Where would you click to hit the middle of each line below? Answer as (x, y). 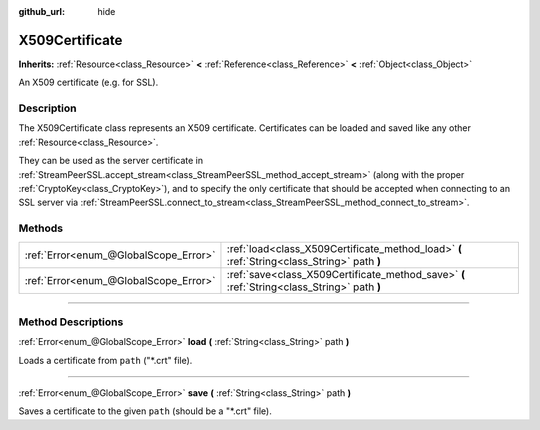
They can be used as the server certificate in (111, 161)
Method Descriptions (71, 322)
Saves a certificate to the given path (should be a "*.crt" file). (145, 411)
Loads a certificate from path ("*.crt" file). (105, 360)
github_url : (41, 11)
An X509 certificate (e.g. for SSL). (88, 82)
